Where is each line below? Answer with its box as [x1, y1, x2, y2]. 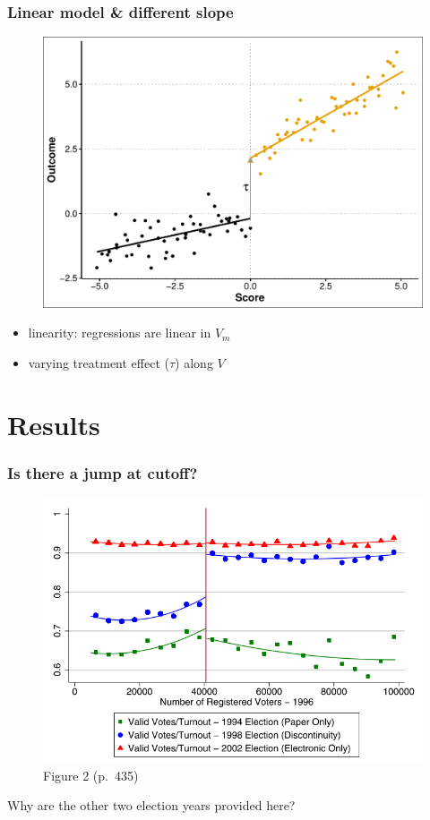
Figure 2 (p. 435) [43, 765, 139, 784]
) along [175, 354, 213, 372]
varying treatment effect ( [28, 354, 169, 372]
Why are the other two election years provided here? [7, 796, 296, 815]
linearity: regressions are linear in [28, 323, 211, 342]
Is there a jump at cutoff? [7, 461, 198, 483]
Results [7, 406, 100, 442]
